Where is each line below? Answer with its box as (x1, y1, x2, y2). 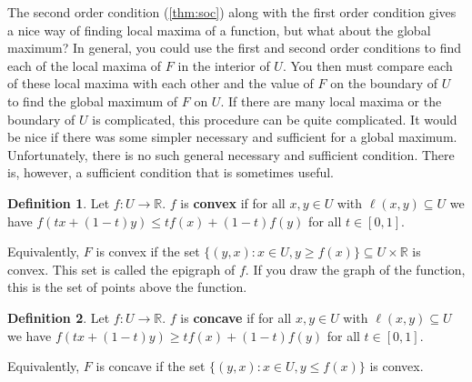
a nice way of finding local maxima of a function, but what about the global (7, 20, 431, 39)
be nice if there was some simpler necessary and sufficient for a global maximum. (7, 127, 457, 146)
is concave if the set (95, 357, 206, 376)
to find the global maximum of (7, 91, 178, 110)
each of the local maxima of (7, 55, 162, 75)
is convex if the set (95, 242, 200, 261)
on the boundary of (330, 74, 438, 93)
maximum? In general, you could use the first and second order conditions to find (7, 38, 462, 57)
